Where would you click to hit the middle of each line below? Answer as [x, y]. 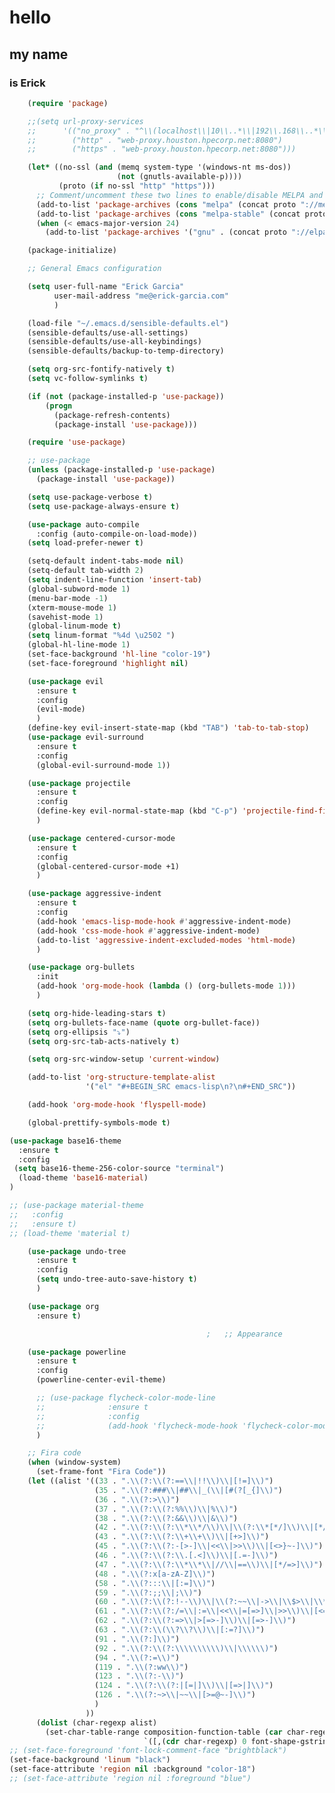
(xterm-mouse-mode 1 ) [72, 607]
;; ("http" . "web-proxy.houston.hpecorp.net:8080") [155, 140]
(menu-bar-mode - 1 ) [68, 598]
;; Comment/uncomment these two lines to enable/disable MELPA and [179, 195]
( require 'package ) [68, 103]
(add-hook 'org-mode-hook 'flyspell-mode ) [117, 1105]
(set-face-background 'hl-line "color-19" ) [119, 654]
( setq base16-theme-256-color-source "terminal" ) [119, 1169]
